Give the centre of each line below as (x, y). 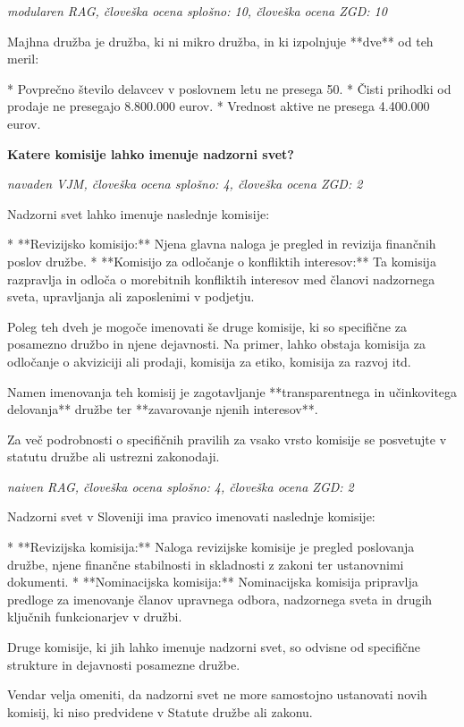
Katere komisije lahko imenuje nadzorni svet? (151, 153)
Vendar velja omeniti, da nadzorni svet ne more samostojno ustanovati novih (217, 694)
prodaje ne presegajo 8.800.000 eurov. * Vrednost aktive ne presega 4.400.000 (219, 106)
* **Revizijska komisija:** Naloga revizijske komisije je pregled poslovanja (211, 547)
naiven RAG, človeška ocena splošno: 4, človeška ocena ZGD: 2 (181, 486)
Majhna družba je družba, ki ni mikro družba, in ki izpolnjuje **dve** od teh (220, 41)
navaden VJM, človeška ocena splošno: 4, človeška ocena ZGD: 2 (185, 184)
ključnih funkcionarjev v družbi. (95, 617)
